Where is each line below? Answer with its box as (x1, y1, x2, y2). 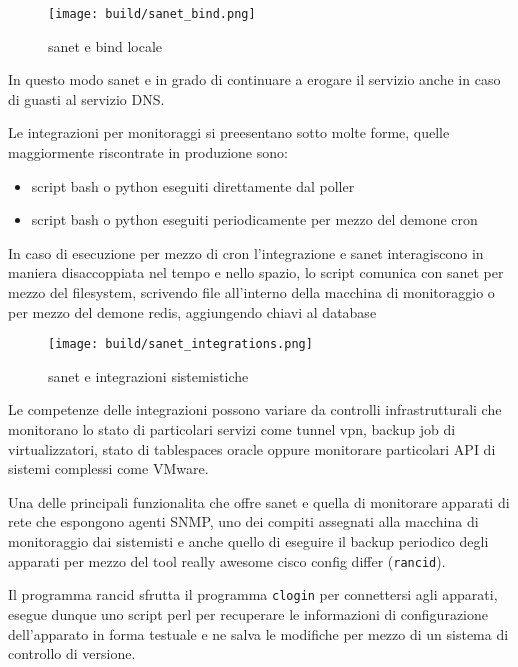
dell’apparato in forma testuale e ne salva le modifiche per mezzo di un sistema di (8, 623, 509, 644)
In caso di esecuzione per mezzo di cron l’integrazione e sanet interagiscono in (8, 242, 484, 263)
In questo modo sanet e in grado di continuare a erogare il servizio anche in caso (8, 69, 501, 90)
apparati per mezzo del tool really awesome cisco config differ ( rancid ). (8, 550, 446, 571)
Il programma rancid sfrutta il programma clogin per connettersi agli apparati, (8, 584, 498, 605)
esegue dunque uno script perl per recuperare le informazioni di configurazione (8, 603, 489, 624)
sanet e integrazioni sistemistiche (48, 365, 249, 386)
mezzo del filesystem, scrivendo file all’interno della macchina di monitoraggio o (8, 282, 495, 302)
